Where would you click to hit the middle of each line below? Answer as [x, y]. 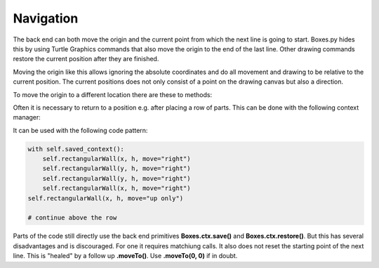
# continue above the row [72, 218]
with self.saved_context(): [76, 149]
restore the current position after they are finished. [86, 59]
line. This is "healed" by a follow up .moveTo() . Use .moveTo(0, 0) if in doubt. [125, 256]
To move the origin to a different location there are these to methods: [113, 94]
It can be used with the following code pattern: [80, 130]
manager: [27, 117]
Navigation [46, 18]
